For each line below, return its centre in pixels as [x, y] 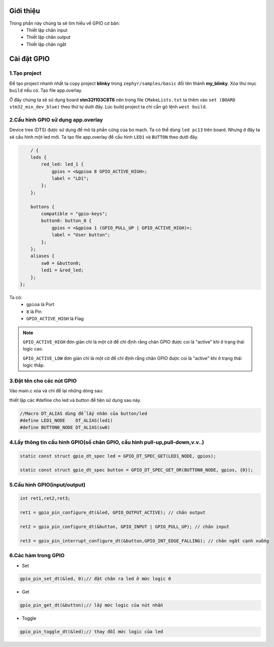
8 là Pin [34, 311]
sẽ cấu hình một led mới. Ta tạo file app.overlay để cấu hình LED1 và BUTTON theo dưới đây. [104, 137]
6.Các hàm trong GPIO [37, 556]
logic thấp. [34, 365]
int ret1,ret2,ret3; [45, 498]
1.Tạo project [25, 73]
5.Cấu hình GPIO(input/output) [47, 485]
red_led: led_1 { [62, 164]
